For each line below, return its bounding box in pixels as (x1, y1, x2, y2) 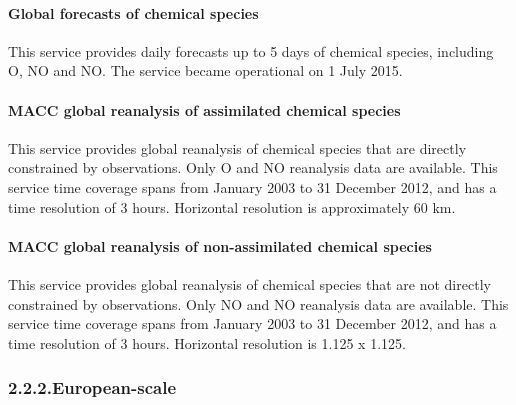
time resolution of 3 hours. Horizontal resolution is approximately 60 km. (8, 196, 456, 217)
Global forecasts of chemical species (8, 2, 259, 23)
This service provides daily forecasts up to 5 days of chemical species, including (8, 40, 494, 61)
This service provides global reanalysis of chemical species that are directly (8, 137, 467, 158)
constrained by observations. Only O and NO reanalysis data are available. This (8, 157, 498, 178)
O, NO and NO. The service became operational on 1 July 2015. (8, 60, 403, 81)
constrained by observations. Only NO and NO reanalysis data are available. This (8, 293, 509, 314)
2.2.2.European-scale (8, 375, 177, 400)
